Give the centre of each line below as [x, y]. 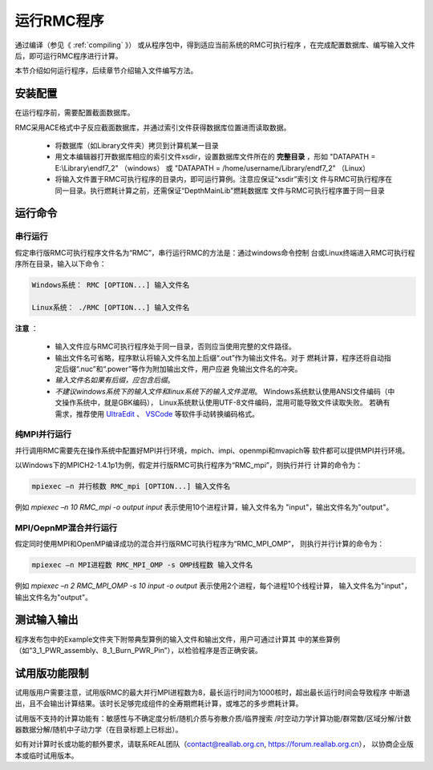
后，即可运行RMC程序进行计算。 [69, 55]
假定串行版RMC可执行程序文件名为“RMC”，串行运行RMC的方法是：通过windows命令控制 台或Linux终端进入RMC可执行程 [215, 252]
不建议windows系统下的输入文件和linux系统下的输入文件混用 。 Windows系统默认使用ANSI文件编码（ [221, 391]
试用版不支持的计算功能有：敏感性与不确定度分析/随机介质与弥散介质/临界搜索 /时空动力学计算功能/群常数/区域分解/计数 [213, 718]
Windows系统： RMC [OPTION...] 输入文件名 [111, 285]
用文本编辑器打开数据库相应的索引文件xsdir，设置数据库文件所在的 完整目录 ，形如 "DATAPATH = [215, 157]
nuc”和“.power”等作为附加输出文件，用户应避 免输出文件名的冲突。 [191, 369]
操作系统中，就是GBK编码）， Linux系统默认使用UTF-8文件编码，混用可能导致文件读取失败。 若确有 [226, 403]
